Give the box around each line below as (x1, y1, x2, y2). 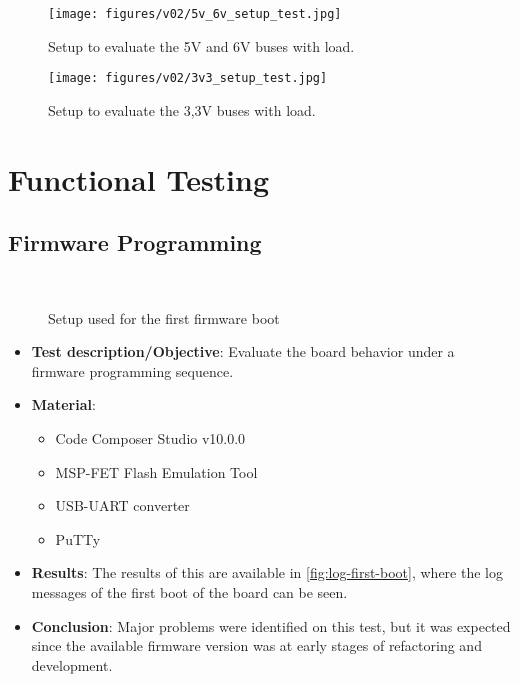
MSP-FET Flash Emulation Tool (55, 461, 258, 482)
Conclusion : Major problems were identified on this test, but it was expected (31, 615, 511, 636)
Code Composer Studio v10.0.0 (55, 428, 246, 449)
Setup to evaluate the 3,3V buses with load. (48, 99, 316, 120)
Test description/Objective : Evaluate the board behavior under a (31, 341, 455, 362)
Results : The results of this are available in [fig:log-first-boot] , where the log (31, 562, 503, 583)
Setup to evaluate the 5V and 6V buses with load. (48, 35, 355, 56)
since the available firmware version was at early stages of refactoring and (31, 635, 482, 656)
